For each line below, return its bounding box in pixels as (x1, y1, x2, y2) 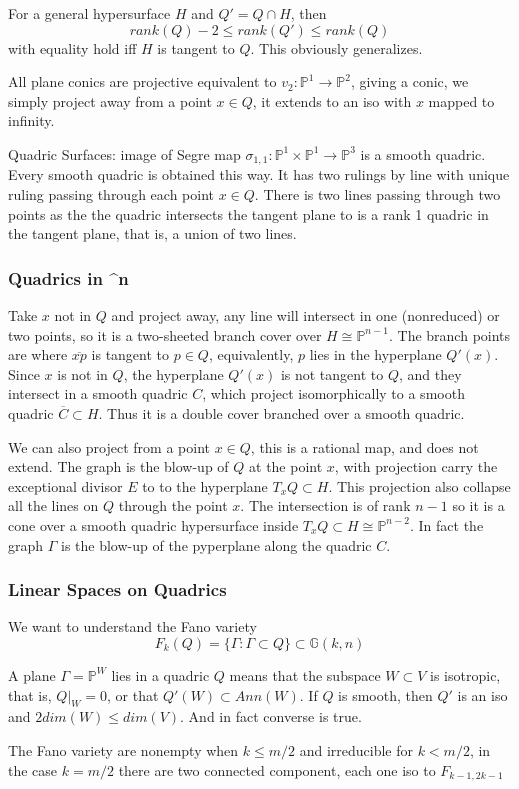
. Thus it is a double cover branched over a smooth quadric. (98, 402, 465, 423)
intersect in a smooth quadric (8, 383, 188, 404)
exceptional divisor (8, 475, 123, 496)
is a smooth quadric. (360, 143, 486, 164)
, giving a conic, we (350, 71, 469, 92)
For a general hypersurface (8, 3, 171, 23)
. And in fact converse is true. (180, 706, 362, 727)
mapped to (428, 90, 495, 111)
